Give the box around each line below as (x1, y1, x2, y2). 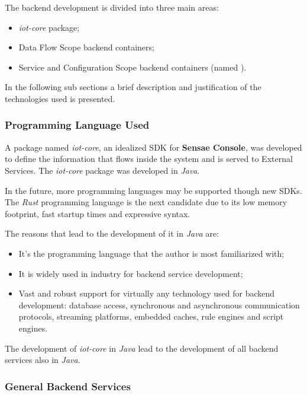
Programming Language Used (5, 117, 150, 132)
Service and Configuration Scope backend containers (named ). (18, 60, 247, 73)
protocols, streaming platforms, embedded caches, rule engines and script (18, 310, 284, 323)
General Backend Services (5, 378, 131, 393)
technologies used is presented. (5, 92, 115, 104)
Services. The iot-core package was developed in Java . (5, 164, 200, 176)
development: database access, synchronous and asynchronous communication (18, 298, 300, 311)
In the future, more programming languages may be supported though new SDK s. (5, 184, 302, 196)
